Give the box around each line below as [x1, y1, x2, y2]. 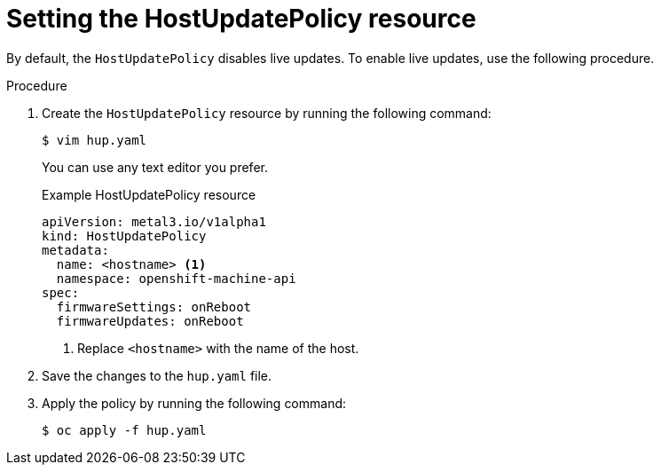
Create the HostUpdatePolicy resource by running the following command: [42, 105, 492, 121]
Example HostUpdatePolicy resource [42, 186, 256, 202]
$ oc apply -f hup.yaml [42, 422, 207, 437]
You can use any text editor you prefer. [42, 159, 268, 175]
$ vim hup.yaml [42, 132, 147, 147]
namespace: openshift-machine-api [56, 271, 296, 286]
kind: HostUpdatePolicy [42, 228, 207, 243]
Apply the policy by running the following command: [42, 395, 347, 411]
